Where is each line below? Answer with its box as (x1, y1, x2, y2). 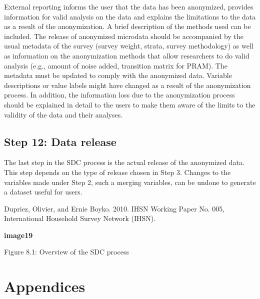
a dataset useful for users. (4, 186, 82, 197)
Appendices (4, 276, 85, 296)
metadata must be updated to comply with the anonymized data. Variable (4, 70, 232, 80)
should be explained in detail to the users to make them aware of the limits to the (4, 99, 255, 109)
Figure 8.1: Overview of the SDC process (4, 246, 129, 257)
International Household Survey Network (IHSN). (4, 213, 156, 223)
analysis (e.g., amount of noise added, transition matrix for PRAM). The (4, 60, 227, 70)
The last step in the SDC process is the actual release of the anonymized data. (4, 157, 244, 167)
